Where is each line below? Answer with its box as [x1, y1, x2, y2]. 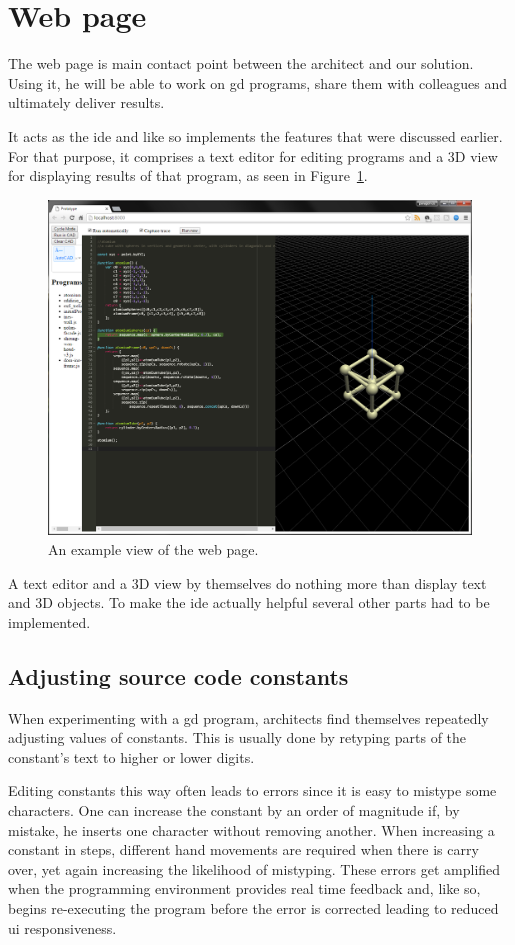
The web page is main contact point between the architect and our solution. [8, 53, 474, 74]
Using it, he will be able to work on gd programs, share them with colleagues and [8, 72, 508, 93]
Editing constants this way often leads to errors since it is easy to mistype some [8, 780, 497, 801]
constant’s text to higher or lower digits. [8, 746, 255, 767]
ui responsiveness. [8, 917, 117, 938]
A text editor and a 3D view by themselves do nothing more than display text [8, 572, 487, 593]
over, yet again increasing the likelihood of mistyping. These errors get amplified [8, 858, 501, 879]
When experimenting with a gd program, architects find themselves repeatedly [8, 707, 489, 728]
